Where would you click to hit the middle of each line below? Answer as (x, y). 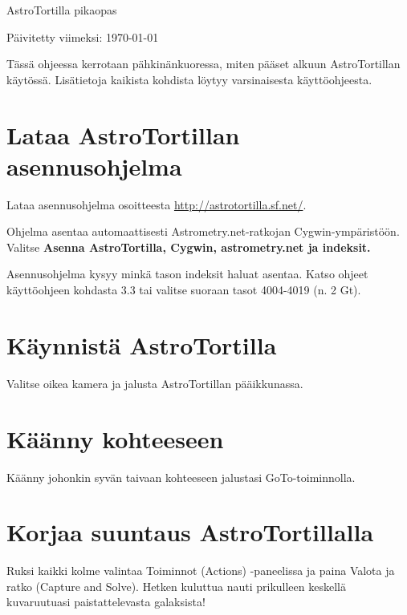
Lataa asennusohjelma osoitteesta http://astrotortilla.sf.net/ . (157, 204)
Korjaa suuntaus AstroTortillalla (190, 532)
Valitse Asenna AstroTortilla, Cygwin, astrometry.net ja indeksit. (189, 247)
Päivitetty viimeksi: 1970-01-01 (83, 36)
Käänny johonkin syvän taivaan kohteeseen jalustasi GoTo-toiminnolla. (181, 477)
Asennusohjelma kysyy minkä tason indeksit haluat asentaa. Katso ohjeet (187, 274)
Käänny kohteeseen (115, 438)
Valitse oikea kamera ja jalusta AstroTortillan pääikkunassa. (155, 383)
